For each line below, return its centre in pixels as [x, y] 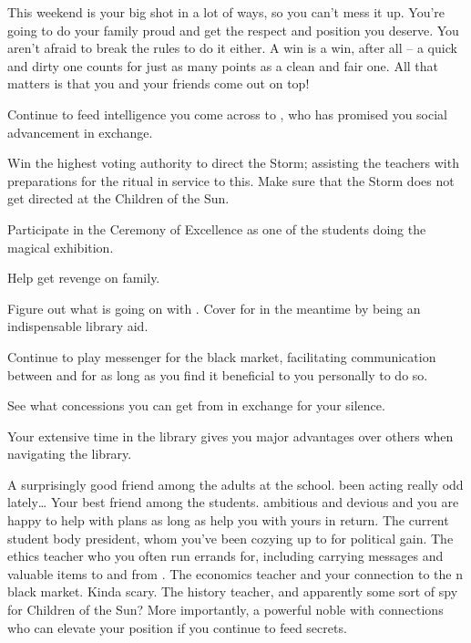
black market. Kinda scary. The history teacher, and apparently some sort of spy [233, 591]
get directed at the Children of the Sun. [118, 198]
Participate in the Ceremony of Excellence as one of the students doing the [217, 228]
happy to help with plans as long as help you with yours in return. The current [228, 520]
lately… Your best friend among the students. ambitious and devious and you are [233, 502]
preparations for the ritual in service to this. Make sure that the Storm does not [231, 180]
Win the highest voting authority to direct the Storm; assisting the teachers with [233, 163]
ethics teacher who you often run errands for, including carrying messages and [225, 556]
